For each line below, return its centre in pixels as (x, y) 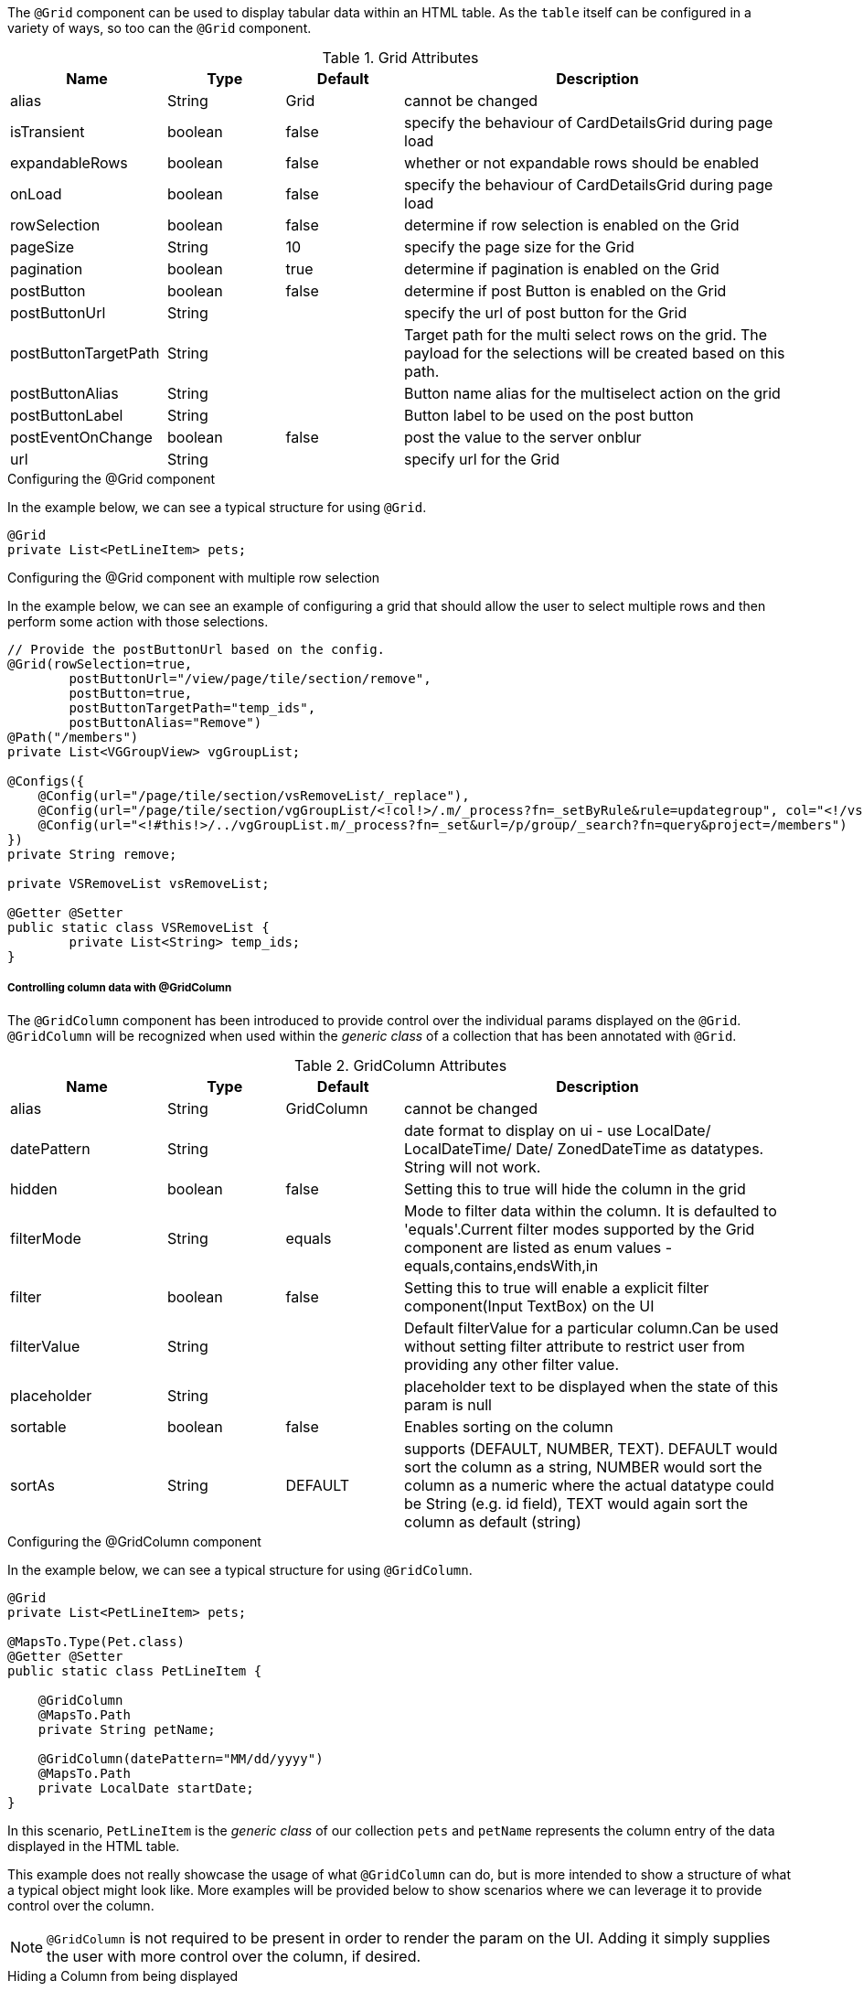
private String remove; (92, 854)
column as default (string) (493, 1521)
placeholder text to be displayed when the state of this (591, 1386)
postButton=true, (131, 693)
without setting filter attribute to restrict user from (575, 1346)
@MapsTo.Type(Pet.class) (96, 1641)
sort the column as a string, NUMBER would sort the (583, 1466)
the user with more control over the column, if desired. (234, 1956)
